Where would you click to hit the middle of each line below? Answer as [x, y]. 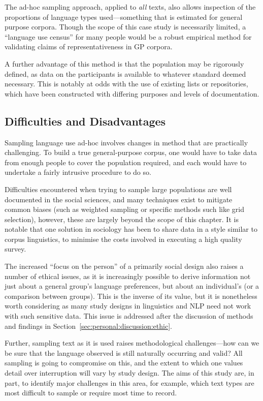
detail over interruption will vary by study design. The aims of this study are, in [129, 373]
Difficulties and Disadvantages [85, 121]
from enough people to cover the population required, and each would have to [126, 162]
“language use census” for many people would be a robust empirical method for [128, 36]
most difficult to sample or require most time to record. [91, 393]
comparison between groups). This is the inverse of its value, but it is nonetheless [131, 296]
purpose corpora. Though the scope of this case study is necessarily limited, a [125, 27]
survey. [15, 249]
